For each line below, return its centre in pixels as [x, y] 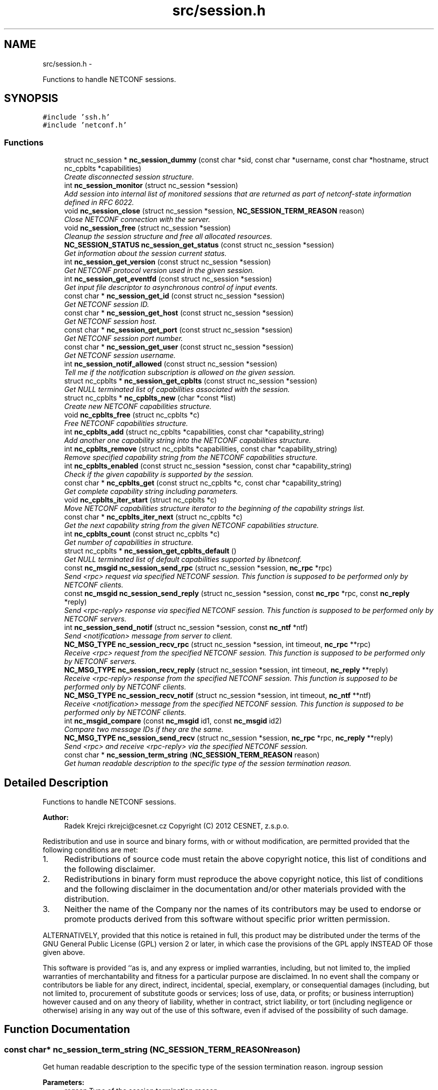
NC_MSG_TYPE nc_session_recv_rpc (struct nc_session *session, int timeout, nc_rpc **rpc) [217, 644]
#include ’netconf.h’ [85, 125]
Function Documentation [67, 1029]
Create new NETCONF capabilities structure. [138, 406]
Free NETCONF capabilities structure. [126, 423]
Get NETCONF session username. [120, 355]
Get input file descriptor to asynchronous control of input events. [171, 287]
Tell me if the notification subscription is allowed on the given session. [180, 372]
